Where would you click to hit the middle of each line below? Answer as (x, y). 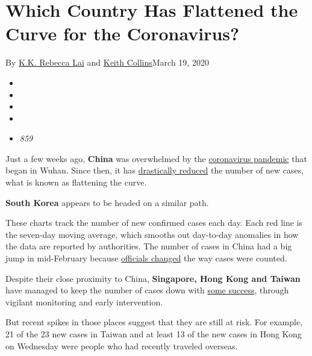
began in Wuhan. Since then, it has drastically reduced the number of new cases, (155, 170)
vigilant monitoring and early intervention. (84, 301)
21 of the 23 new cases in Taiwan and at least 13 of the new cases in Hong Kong (154, 334)
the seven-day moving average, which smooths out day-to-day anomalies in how (152, 234)
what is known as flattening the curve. (76, 182)
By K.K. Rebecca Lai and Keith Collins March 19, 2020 (107, 62)
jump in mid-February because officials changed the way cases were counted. (146, 258)
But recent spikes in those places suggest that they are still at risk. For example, (154, 322)
